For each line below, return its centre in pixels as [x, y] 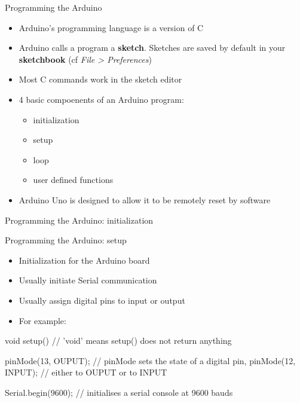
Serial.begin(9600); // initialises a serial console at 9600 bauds [119, 392]
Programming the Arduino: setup [66, 240]
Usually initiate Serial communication [88, 280]
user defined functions [73, 180]
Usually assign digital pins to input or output [102, 300]
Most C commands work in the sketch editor [100, 79]
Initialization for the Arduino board [84, 260]
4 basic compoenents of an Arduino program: [101, 99]
